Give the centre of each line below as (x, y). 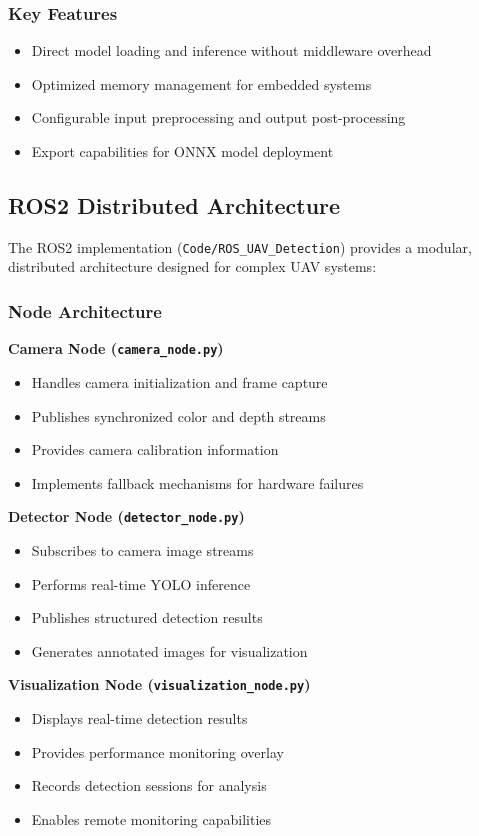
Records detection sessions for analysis (149, 785)
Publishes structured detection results (147, 617)
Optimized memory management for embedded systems (201, 83)
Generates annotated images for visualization (169, 650)
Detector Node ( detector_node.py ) (126, 516)
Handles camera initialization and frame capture (179, 381)
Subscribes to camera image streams (142, 549)
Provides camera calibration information (155, 449)
